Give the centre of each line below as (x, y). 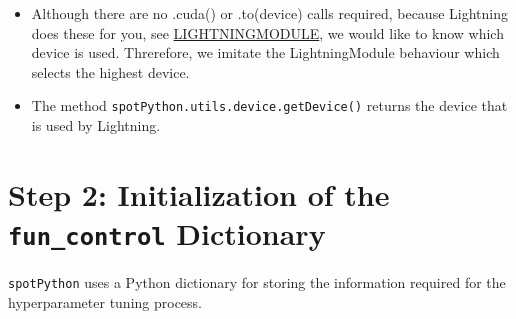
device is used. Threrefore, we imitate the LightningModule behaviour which (265, 52)
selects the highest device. (110, 71)
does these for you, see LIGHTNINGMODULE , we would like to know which (267, 32)
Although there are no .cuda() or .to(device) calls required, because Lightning (269, 13)
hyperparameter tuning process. (105, 301)
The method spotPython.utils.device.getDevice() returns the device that (269, 105)
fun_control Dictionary (167, 233)
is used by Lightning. (96, 125)
